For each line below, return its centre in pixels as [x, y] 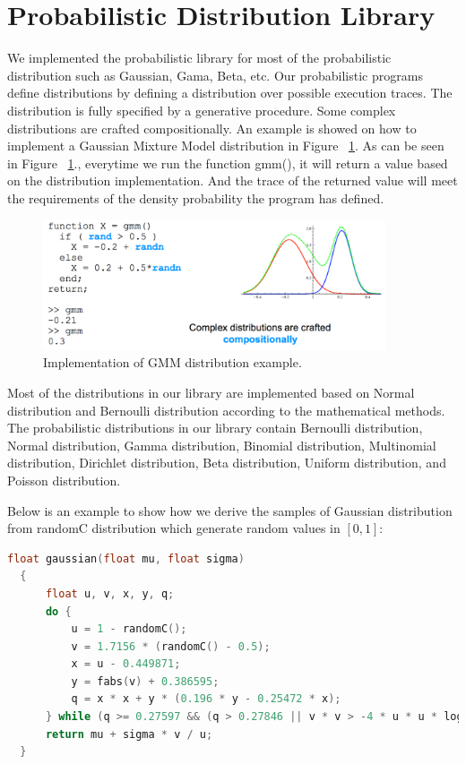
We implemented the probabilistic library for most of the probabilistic [199, 58]
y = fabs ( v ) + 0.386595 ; [145, 681]
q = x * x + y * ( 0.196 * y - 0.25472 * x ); [206, 699]
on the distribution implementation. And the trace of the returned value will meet [233, 180]
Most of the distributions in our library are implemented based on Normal [211, 392]
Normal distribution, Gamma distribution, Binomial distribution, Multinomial [222, 445]
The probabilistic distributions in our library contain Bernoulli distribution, [215, 428]
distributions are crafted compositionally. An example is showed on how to [212, 128]
